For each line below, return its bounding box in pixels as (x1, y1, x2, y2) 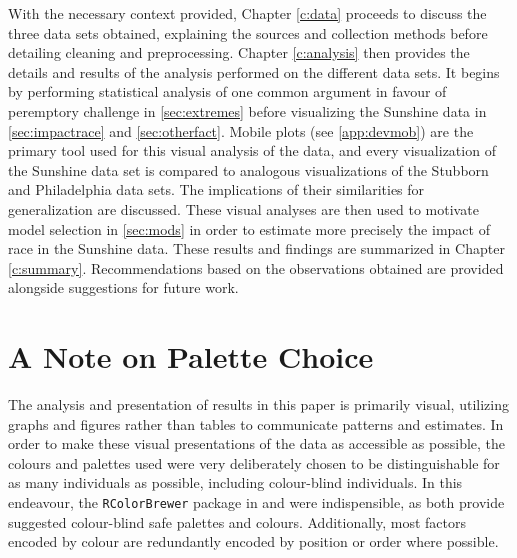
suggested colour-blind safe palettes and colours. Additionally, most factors (8, 511, 467, 532)
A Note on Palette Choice (8, 336, 374, 377)
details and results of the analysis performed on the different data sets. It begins (8, 61, 500, 82)
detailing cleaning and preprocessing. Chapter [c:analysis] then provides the (8, 42, 470, 63)
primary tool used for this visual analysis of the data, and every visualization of (8, 140, 496, 161)
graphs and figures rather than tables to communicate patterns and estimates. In (8, 413, 504, 434)
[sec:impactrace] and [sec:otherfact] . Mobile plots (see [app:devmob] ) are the (8, 120, 474, 141)
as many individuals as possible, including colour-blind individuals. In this (8, 472, 463, 493)
